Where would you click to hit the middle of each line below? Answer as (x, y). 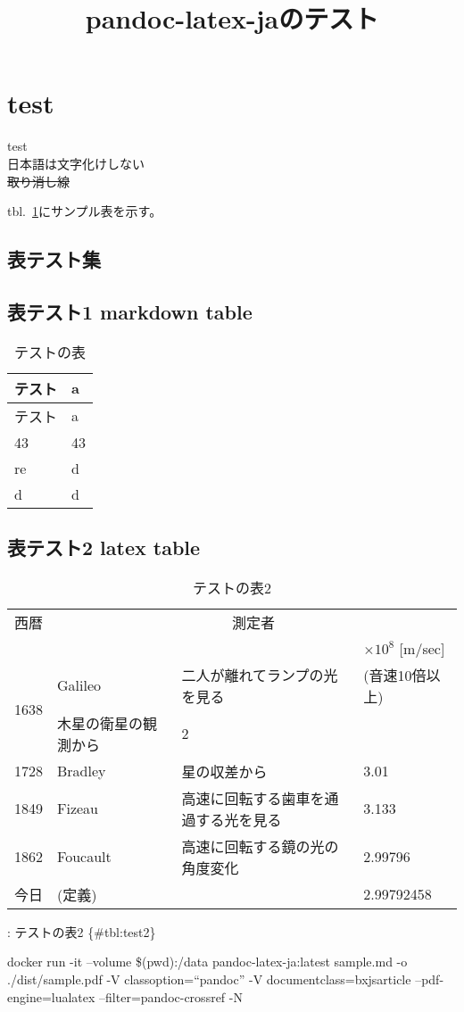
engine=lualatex (51, 996)
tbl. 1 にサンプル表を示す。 (85, 211)
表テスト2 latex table (104, 547)
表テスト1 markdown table (130, 311)
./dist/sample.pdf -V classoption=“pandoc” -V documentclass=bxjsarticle (209, 979)
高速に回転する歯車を (253, 798)
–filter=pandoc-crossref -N (171, 996)
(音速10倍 (395, 675)
